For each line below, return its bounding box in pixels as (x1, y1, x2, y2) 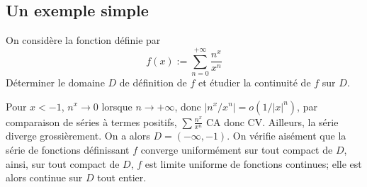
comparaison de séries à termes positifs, (6, 114, 177, 129)
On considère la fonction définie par (6, 33, 161, 47)
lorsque (101, 98, 132, 113)
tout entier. (97, 170, 147, 185)
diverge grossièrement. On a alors (6, 128, 150, 143)
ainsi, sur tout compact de (6, 156, 120, 171)
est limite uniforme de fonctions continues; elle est (145, 156, 362, 171)
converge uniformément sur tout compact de (140, 142, 333, 157)
